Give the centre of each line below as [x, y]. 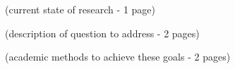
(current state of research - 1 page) [80, 9]
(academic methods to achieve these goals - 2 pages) [118, 57]
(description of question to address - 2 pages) [102, 33]
